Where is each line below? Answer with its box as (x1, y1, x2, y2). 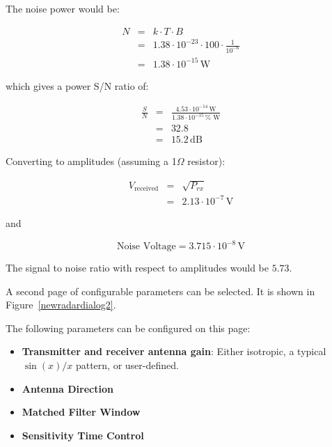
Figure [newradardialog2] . (6, 297, 116, 312)
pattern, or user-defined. (75, 357, 179, 372)
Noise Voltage (116, 242, 176, 251)
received (134, 185, 159, 193)
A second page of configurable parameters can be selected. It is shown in (6, 283, 315, 298)
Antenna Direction (22, 381, 113, 395)
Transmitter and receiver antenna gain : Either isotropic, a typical (22, 344, 326, 359)
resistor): (187, 154, 226, 168)
